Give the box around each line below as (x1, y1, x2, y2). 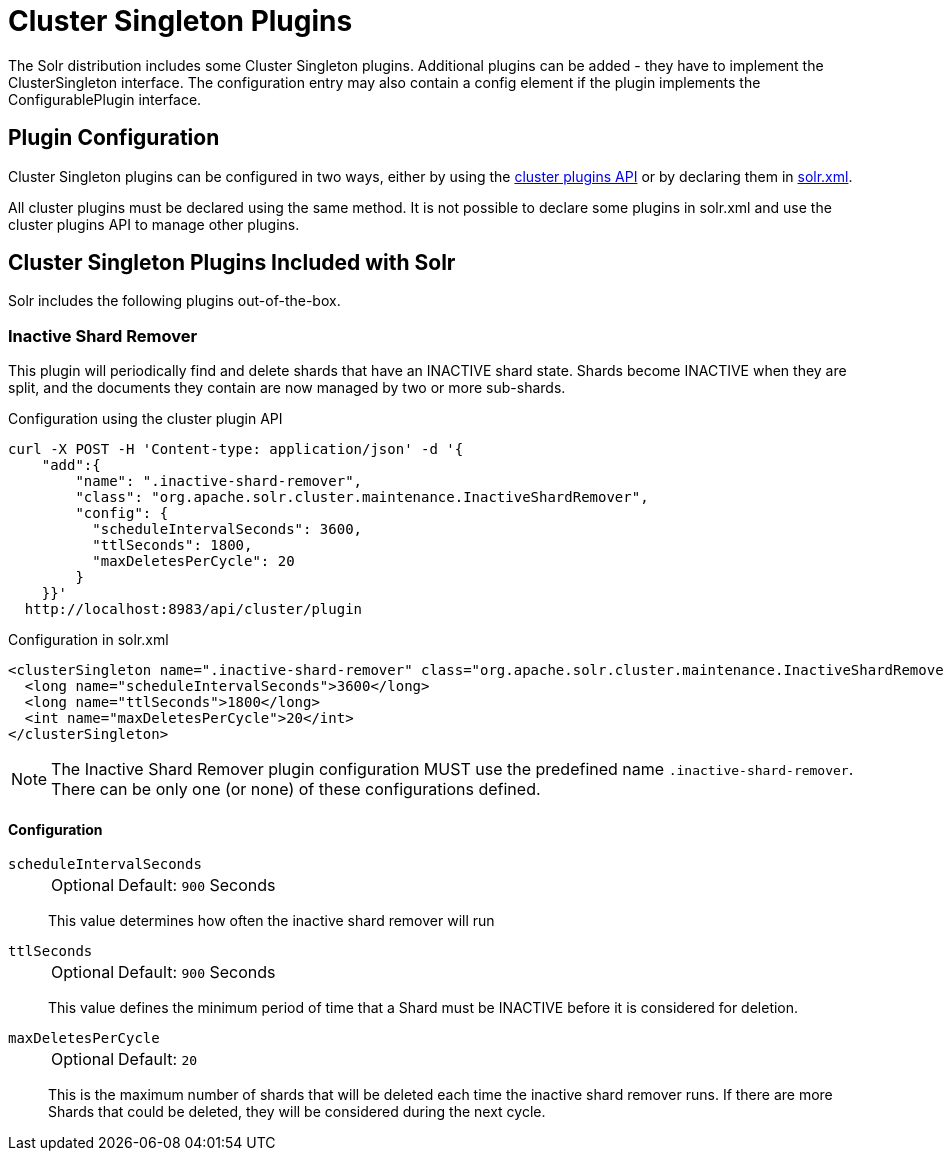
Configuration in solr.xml (8, 631, 169, 649)
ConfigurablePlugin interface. (8, 90, 202, 108)
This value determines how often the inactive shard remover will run (48, 912, 495, 930)
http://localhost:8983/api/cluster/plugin (24, 601, 363, 618)
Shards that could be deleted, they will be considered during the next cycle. (48, 1103, 546, 1121)
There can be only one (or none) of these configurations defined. (51, 779, 541, 800)
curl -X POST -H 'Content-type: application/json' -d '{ (8, 441, 464, 458)
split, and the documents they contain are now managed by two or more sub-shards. (8, 379, 566, 397)
